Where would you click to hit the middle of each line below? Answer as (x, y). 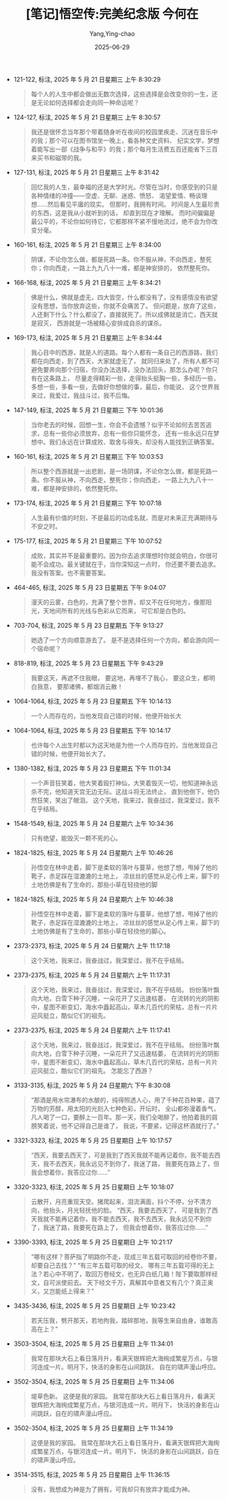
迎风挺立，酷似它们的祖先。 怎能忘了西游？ (92, 1070)
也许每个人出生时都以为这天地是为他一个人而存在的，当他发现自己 (124, 745)
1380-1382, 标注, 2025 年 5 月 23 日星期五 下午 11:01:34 (92, 768)
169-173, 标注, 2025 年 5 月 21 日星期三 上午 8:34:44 (88, 338)
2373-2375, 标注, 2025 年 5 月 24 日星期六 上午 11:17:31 (92, 975)
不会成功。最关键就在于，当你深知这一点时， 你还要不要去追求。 (128, 564)
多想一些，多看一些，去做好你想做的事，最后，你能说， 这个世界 (122, 387)
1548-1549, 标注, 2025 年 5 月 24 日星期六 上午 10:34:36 (94, 823)
